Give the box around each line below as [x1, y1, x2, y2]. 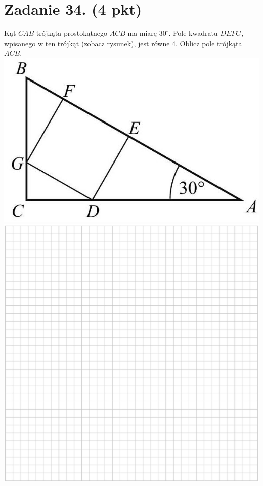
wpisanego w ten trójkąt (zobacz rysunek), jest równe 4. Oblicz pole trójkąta [4, 37, 242, 48]
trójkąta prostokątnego [36, 28, 107, 38]
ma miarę [127, 28, 157, 38]
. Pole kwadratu [168, 28, 218, 38]
